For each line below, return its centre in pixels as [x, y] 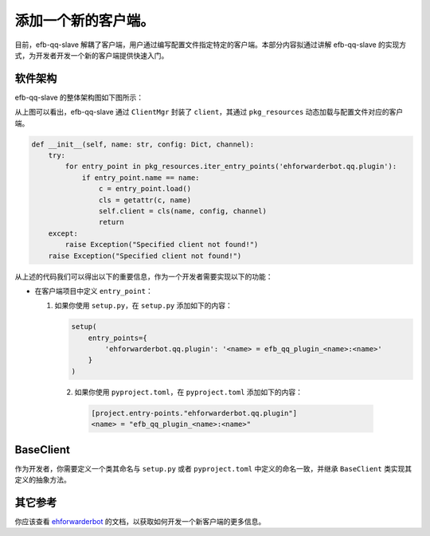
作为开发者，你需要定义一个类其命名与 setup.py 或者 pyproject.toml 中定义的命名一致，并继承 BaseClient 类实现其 [213, 468]
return [111, 222]
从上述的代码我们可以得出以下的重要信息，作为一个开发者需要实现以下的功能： [144, 276]
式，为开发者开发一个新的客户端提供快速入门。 [92, 55]
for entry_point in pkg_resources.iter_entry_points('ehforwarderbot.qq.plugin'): [231, 166]
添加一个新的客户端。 [85, 21]
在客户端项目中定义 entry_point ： [94, 291]
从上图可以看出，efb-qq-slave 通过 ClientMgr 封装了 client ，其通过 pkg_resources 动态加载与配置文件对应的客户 [209, 112]
